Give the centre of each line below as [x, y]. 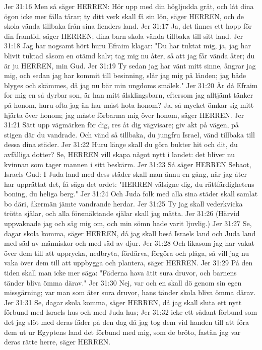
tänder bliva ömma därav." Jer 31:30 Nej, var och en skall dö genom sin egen [123, 282]
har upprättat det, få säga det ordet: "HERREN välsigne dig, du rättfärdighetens [129, 184]
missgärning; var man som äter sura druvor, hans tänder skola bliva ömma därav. [130, 292]
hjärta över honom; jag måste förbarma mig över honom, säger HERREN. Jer [124, 115]
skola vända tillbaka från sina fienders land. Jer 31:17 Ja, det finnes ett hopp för [128, 26]
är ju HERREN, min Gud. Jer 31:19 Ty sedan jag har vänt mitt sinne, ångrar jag [130, 65]
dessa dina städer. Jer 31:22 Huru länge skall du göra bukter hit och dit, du [121, 144]
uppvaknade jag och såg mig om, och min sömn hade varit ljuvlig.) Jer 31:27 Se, [128, 223]
